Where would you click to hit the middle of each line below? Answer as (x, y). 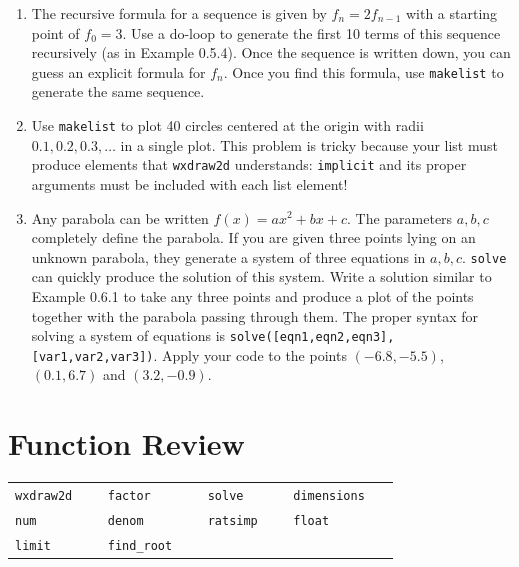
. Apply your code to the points (250, 354)
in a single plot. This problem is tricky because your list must (309, 144)
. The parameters (399, 217)
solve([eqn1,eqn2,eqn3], (312, 337)
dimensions (329, 495)
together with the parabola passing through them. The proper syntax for (254, 315)
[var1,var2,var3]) (92, 356)
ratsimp (232, 520)
